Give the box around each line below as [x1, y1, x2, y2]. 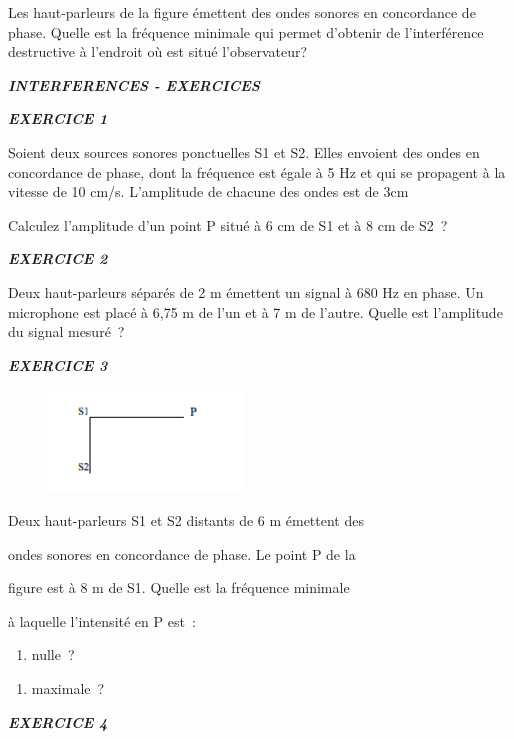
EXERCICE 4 [8, 711, 108, 732]
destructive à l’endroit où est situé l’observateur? [8, 41, 308, 62]
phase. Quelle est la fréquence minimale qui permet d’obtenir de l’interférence [8, 21, 484, 42]
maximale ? [31, 678, 105, 699]
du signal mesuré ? [8, 321, 125, 342]
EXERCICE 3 [8, 354, 108, 375]
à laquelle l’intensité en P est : [8, 610, 196, 631]
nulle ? [31, 644, 75, 665]
